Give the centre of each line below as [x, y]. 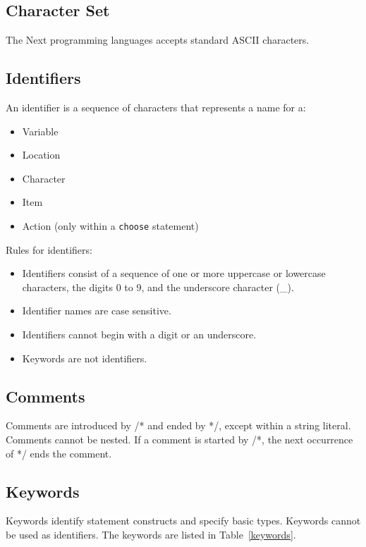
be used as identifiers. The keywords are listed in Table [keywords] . [151, 534]
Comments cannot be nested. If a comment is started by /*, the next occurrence [179, 439]
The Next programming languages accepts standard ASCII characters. [158, 40]
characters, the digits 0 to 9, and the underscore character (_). [158, 287]
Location [41, 155]
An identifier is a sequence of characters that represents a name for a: [156, 107]
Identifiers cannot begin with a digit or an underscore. [139, 334]
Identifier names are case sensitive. [97, 311]
